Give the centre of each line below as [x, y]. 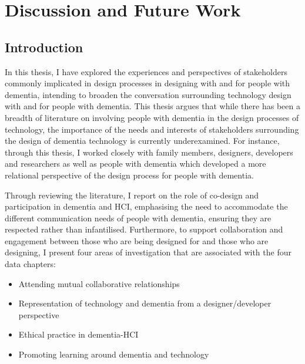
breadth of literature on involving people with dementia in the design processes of [152, 117]
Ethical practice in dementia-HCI [78, 334]
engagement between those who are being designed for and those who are [137, 240]
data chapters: [30, 264]
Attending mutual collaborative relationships [99, 283]
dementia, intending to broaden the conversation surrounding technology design [148, 94]
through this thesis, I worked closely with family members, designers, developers [149, 152]
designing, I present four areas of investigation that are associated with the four [148, 252]
